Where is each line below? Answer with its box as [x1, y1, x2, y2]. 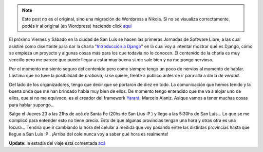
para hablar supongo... [9, 102, 55, 108]
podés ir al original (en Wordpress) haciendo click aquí [22, 23, 131, 29]
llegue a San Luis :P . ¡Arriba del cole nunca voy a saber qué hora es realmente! [9, 131, 169, 137]
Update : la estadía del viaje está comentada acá [9, 140, 106, 146]
